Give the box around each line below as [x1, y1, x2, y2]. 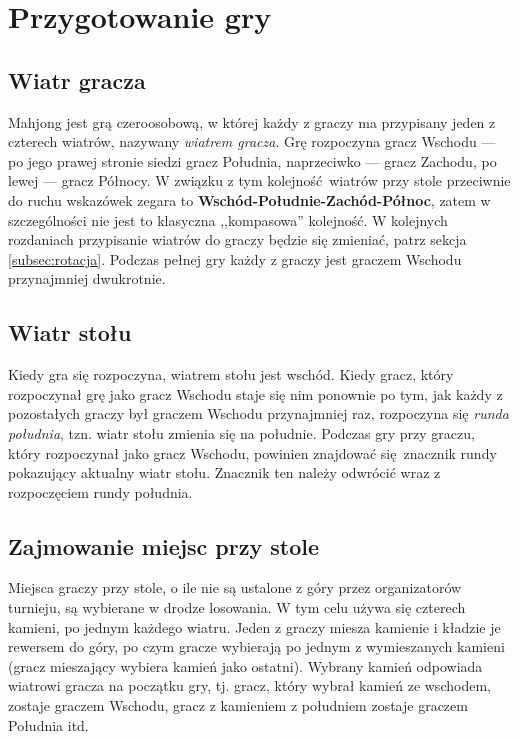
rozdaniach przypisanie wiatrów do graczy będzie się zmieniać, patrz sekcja [8, 229, 467, 250]
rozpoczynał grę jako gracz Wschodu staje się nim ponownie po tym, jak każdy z [8, 383, 503, 404]
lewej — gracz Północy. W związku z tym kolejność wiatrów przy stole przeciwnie [8, 170, 511, 191]
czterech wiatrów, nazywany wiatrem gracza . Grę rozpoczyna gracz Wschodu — [8, 131, 496, 152]
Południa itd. [8, 714, 89, 735]
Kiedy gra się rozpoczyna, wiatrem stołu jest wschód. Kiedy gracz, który [8, 364, 454, 385]
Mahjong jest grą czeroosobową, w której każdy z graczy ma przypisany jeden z [8, 111, 496, 132]
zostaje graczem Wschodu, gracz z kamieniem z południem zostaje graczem [8, 695, 468, 716]
